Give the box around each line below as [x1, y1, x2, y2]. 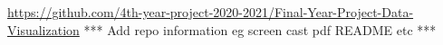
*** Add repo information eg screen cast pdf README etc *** [83, 20, 437, 39]
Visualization [7, 20, 80, 39]
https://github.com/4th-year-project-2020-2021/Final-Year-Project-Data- [7, 3, 414, 22]
